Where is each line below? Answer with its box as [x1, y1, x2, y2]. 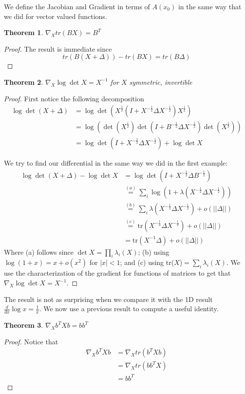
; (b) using [138, 246, 170, 257]
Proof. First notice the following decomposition [4, 93, 144, 103]
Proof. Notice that [4, 336, 58, 346]
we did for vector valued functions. [4, 11, 107, 21]
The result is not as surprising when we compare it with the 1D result [4, 294, 213, 304]
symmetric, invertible [129, 76, 192, 87]
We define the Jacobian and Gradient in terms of [4, 1, 150, 11]
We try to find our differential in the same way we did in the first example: [4, 158, 228, 168]
